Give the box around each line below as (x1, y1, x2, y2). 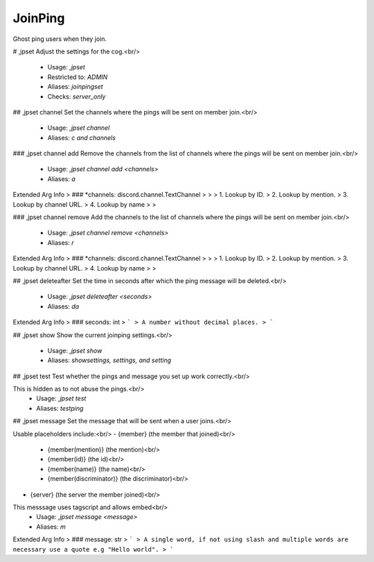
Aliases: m (36, 522, 66, 531)
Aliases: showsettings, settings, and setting (47, 356, 172, 364)
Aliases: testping (36, 404, 84, 412)
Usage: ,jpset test (36, 394, 87, 402)
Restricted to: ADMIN (47, 73, 108, 81)
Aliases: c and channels (47, 133, 116, 142)
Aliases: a (47, 174, 75, 183)
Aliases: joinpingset (47, 83, 103, 91)
